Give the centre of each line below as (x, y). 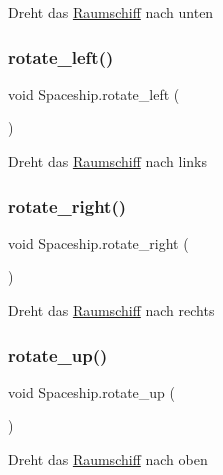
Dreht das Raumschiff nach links (108, 161)
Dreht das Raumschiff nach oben (108, 459)
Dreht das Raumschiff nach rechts (111, 310)
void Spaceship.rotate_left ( (94, 93)
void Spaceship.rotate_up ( (91, 391)
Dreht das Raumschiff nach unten (111, 12)
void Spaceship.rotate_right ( (98, 242)
